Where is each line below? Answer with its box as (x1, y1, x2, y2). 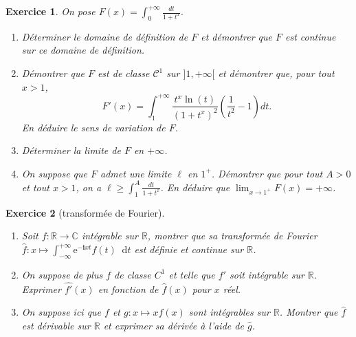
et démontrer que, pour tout (218, 66, 335, 80)
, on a (76, 180, 102, 194)
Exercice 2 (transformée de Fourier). (5, 205, 165, 219)
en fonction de (98, 281, 159, 296)
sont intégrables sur (188, 305, 270, 319)
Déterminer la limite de (21, 143, 121, 157)
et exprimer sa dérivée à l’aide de (103, 318, 244, 332)
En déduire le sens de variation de (21, 120, 166, 134)
